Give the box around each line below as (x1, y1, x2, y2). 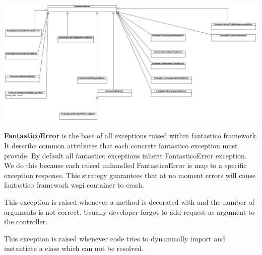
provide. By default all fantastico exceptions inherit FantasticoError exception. (4, 150, 247, 160)
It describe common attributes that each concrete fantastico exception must (4, 140, 238, 151)
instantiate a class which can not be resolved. (4, 243, 144, 253)
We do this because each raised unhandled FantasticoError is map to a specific (4, 160, 247, 171)
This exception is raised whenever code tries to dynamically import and (4, 233, 225, 243)
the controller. (4, 216, 48, 227)
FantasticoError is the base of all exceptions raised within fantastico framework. (4, 130, 258, 141)
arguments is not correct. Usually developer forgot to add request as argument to (4, 206, 255, 217)
